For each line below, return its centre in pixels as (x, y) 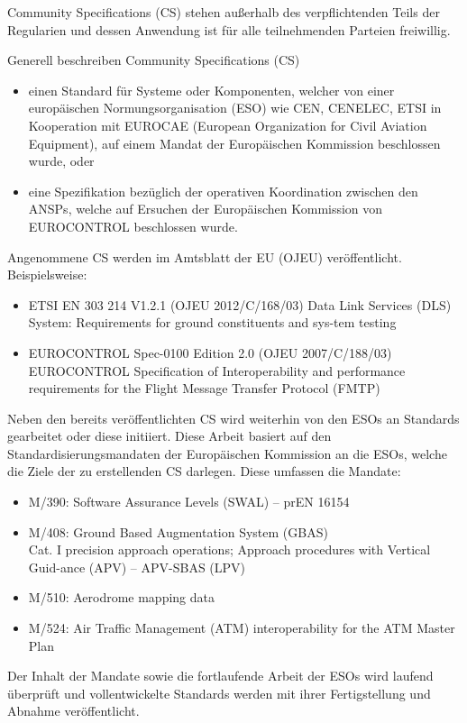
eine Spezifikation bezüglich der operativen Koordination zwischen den (223, 191)
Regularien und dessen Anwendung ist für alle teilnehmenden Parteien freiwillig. (229, 29)
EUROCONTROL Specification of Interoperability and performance (217, 370)
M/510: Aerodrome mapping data (122, 597)
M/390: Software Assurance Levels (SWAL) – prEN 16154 (189, 502)
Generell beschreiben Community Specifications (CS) (154, 60)
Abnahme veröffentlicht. (73, 711)
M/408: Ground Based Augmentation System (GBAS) (178, 531)
